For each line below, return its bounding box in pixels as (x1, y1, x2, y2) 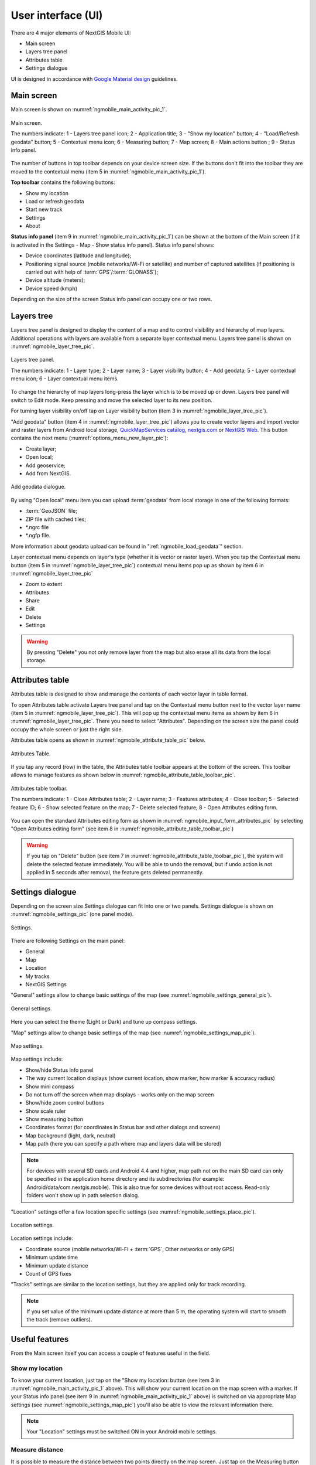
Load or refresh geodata (25, 197, 84, 205)
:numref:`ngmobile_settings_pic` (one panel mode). (11, 911, 134, 918)
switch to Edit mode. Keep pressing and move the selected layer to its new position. (11, 396, 213, 404)
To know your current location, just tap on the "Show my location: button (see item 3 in (11, 1377, 220, 1384)
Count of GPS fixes (25, 1270, 71, 1277)
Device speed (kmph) (25, 285, 78, 292)
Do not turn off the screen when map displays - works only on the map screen (25, 1091, 214, 1098)
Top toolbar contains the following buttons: (11, 179, 115, 186)
